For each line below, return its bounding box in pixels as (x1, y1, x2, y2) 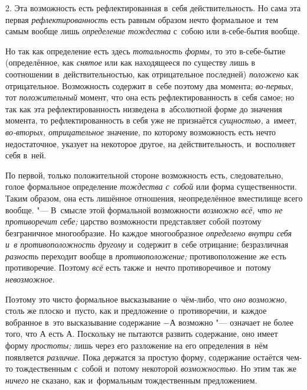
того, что (5, 327, 37, 340)
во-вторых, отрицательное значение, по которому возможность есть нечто (5, 125, 276, 138)
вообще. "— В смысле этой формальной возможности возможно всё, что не (5, 203, 283, 216)
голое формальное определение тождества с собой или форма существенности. (5, 180, 297, 193)
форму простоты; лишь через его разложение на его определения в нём (5, 339, 268, 352)
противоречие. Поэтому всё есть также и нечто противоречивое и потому (5, 261, 271, 274)
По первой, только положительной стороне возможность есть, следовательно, (5, 168, 283, 181)
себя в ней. (5, 149, 47, 161)
